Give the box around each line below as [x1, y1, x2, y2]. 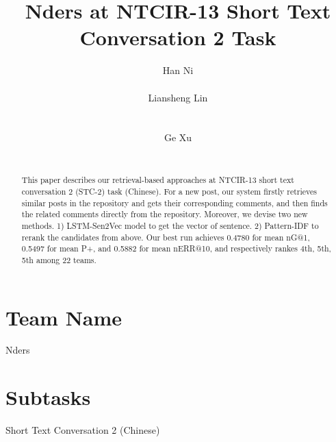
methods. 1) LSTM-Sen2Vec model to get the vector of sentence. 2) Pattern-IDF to [21, 219, 319, 231]
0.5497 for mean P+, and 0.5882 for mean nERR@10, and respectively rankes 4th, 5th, [21, 243, 331, 254]
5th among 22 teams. [21, 254, 96, 265]
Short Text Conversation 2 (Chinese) [5, 423, 160, 437]
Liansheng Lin [148, 90, 208, 104]
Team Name [5, 303, 122, 331]
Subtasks [5, 383, 91, 411]
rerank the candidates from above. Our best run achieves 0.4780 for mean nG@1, [21, 231, 310, 243]
